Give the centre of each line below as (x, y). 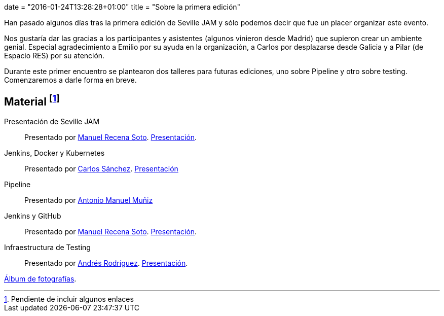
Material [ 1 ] (32, 101)
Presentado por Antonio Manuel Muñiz (89, 200)
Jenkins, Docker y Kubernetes (54, 153)
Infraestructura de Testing (47, 247)
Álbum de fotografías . (40, 278)
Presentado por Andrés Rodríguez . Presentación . (106, 263)
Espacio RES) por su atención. (54, 56)
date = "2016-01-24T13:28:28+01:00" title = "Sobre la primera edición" (122, 7)
